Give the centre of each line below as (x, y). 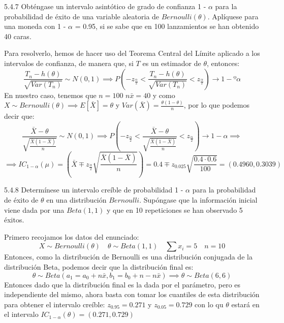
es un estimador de (172, 63)
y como (164, 95)
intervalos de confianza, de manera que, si (69, 63)
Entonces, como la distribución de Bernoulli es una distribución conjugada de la (128, 257)
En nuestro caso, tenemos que (50, 95)
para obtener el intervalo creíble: (55, 304)
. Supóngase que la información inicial (198, 199)
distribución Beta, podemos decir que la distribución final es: (99, 266)
